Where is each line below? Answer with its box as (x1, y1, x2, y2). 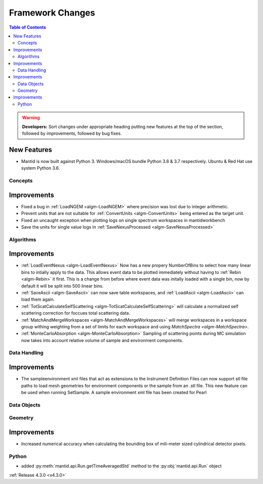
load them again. (21, 297, 55, 303)
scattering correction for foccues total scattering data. (21, 310, 130, 316)
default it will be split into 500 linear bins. (21, 283, 104, 289)
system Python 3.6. (21, 165, 60, 171)
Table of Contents (9, 24, 46, 30)
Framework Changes (9, 7, 95, 18)
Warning (22, 115, 40, 121)
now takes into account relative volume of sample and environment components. (21, 337, 184, 343)
